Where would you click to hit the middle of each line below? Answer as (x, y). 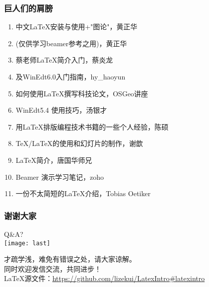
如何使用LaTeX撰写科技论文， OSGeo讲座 (82, 93)
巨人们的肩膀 (29, 8)
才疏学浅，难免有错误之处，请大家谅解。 (70, 259)
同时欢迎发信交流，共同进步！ (53, 268)
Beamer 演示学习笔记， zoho (60, 177)
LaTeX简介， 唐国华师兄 (54, 160)
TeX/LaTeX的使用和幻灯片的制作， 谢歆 (79, 143)
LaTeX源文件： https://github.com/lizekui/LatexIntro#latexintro (104, 278)
